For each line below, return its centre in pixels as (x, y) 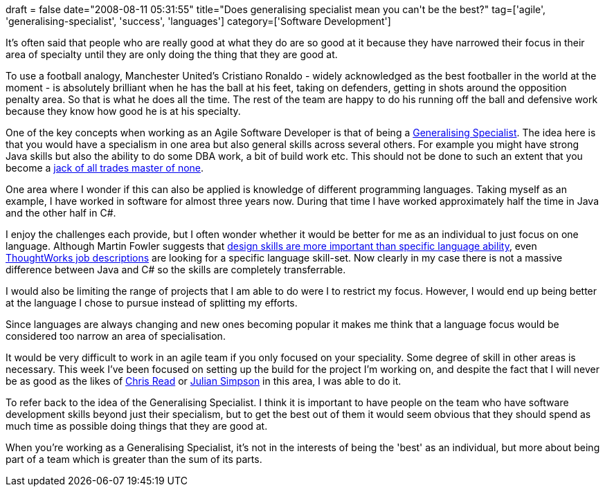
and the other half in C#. (61, 213)
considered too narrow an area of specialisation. (116, 336)
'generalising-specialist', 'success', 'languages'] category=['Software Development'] (198, 21)
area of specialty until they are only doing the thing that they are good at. (172, 54)
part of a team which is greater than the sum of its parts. (134, 459)
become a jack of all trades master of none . (105, 168)
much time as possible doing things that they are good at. (137, 426)
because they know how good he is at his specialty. (123, 111)
